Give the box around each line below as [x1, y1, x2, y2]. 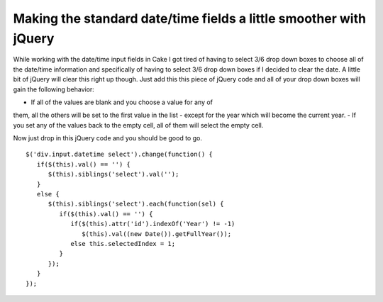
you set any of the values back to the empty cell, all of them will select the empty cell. [13, 121, 264, 129]
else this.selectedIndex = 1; [70, 240, 176, 247]
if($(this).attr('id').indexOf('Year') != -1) [70, 220, 235, 228]
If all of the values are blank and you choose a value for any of [30, 98, 213, 106]
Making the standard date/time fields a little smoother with [13, 11, 367, 26]
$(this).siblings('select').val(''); [48, 170, 179, 179]
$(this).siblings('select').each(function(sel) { [48, 200, 224, 208]
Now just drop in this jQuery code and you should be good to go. [13, 134, 202, 142]
